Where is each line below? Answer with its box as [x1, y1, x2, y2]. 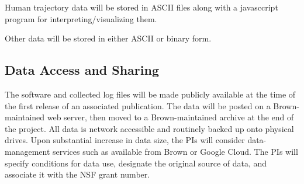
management [5, 145, 50, 157]
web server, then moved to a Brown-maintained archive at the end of [47, 111, 294, 123]
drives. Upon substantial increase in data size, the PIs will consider [5, 134, 245, 146]
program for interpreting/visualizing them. [5, 12, 157, 25]
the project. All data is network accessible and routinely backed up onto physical [5, 122, 294, 134]
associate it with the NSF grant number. [5, 168, 150, 180]
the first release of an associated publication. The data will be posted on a [5, 99, 271, 112]
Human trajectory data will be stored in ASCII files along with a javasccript [5, 1, 278, 13]
